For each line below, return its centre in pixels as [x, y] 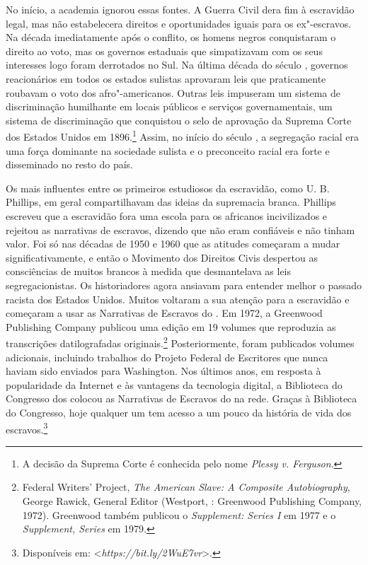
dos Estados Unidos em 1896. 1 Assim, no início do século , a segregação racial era [183, 135]
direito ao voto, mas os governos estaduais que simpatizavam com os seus [164, 51]
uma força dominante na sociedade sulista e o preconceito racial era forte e [168, 150]
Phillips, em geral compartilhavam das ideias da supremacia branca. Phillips [171, 202]
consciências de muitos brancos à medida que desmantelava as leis [149, 271]
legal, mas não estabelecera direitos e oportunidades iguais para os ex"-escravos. [179, 23]
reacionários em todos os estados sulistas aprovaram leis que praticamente [166, 78]
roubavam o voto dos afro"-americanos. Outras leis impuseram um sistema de [173, 92]
